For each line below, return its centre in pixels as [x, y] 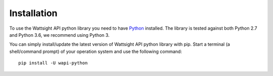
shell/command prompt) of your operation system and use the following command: [96, 51]
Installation [33, 13]
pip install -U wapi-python [53, 63]
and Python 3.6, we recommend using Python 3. [59, 35]
